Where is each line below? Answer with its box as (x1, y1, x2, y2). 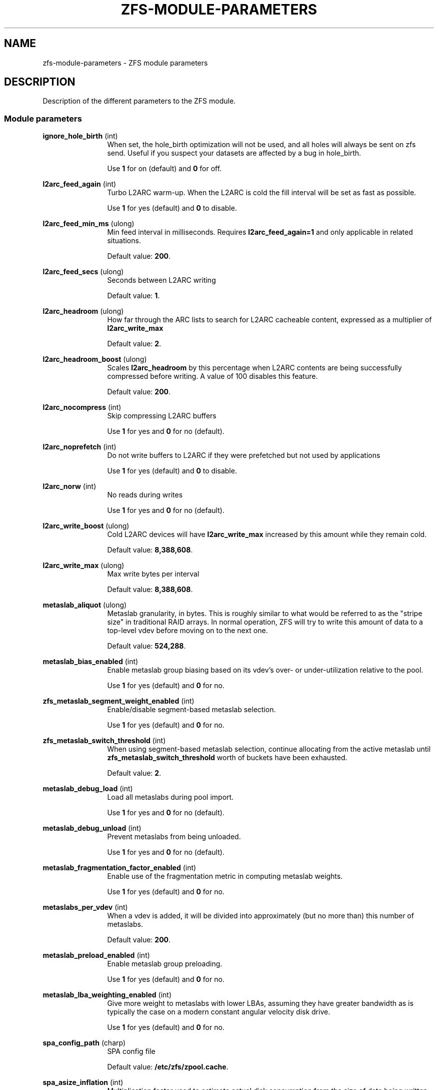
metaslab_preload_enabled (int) (42, 951, 150, 960)
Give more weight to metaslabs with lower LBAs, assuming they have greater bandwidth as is (107, 999, 413, 1008)
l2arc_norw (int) (42, 482, 96, 491)
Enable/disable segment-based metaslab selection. (107, 705, 276, 714)
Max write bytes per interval (107, 570, 199, 579)
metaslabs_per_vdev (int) (42, 903, 128, 912)
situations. (107, 236, 141, 245)
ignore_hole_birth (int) (42, 132, 118, 141)
